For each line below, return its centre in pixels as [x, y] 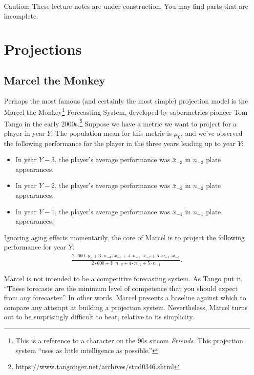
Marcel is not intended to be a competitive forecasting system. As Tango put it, [123, 279]
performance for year [35, 247]
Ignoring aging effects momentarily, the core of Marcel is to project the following [125, 237]
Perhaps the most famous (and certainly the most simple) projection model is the [126, 100]
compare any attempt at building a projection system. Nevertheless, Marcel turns [126, 307]
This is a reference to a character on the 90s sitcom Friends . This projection [129, 340]
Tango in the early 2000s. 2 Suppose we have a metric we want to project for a [120, 123]
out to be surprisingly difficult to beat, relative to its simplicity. [99, 317]
